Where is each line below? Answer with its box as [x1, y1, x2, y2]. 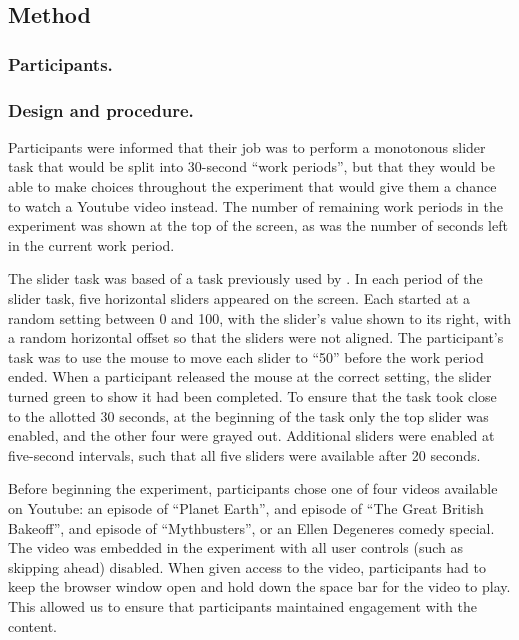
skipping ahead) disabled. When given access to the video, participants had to [8, 556, 487, 577]
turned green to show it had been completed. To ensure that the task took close [8, 385, 497, 406]
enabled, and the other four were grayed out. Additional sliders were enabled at [8, 425, 495, 446]
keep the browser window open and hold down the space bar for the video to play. [8, 576, 511, 597]
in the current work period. [8, 234, 175, 255]
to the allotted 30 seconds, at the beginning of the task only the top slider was [8, 405, 489, 426]
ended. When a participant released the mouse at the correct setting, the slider [8, 366, 492, 387]
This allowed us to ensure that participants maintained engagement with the [8, 595, 477, 616]
